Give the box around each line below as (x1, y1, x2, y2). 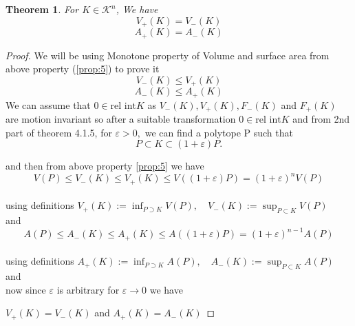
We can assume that (6, 97, 91, 112)
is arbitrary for (56, 282, 120, 296)
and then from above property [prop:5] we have (6, 159, 204, 173)
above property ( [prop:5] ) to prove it (6, 61, 160, 76)
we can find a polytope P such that (144, 125, 293, 139)
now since (6, 282, 46, 296)
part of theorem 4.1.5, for (6, 125, 112, 139)
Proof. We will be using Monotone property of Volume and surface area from (6, 48, 330, 62)
